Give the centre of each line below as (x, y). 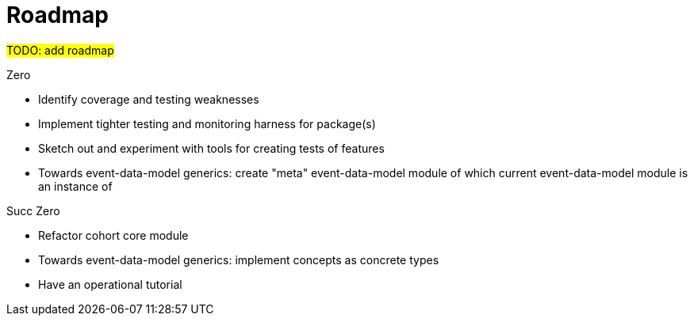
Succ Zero (33, 210)
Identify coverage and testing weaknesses (149, 99)
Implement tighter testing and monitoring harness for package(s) (207, 123)
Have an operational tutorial (110, 284)
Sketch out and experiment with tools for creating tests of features (211, 148)
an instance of (75, 186)
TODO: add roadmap (60, 50)
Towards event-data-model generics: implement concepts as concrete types (239, 259)
